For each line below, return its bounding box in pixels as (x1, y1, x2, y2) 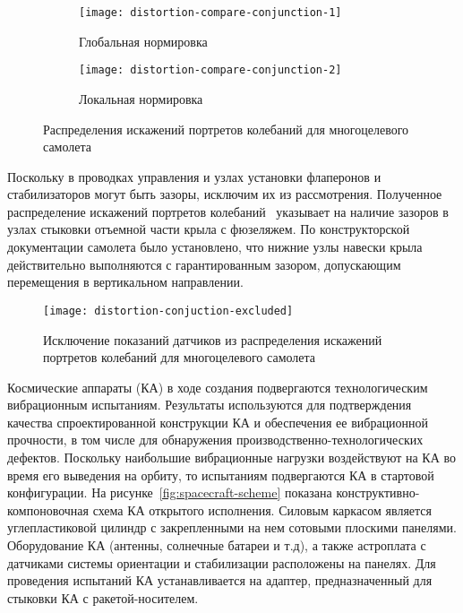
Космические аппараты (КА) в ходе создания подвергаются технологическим (7, 377, 428, 396)
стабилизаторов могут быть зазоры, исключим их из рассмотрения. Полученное (7, 185, 442, 203)
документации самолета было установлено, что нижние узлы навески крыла (7, 237, 423, 256)
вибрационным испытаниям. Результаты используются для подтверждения (7, 395, 412, 414)
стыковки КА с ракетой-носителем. (7, 588, 199, 607)
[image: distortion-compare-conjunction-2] (79, 64, 342, 77)
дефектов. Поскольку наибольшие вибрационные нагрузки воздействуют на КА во (7, 448, 456, 467)
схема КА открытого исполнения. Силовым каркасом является (92, 500, 433, 519)
